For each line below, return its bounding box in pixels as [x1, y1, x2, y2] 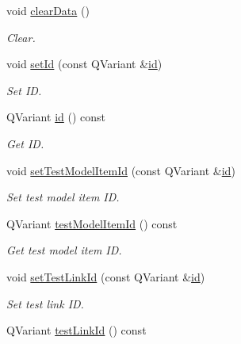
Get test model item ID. [6, 242, 122, 258]
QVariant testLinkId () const [6, 322, 147, 338]
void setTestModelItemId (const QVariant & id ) [6, 162, 235, 178]
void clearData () [6, 2, 90, 18]
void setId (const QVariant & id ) [6, 55, 163, 72]
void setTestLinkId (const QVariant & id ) [6, 268, 205, 285]
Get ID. [6, 135, 44, 151]
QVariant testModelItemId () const [6, 215, 178, 231]
